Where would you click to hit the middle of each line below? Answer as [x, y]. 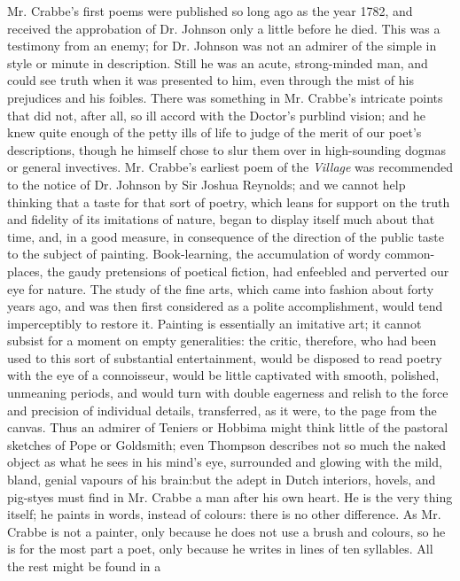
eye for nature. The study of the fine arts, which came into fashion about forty [221, 288]
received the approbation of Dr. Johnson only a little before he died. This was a [224, 28]
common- [410, 254]
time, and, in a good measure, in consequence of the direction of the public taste [226, 236]
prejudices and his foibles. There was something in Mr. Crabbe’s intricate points [225, 97]
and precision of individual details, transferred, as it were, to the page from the [222, 410]
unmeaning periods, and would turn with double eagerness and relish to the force [228, 393]
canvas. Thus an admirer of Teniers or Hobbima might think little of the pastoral [228, 427]
